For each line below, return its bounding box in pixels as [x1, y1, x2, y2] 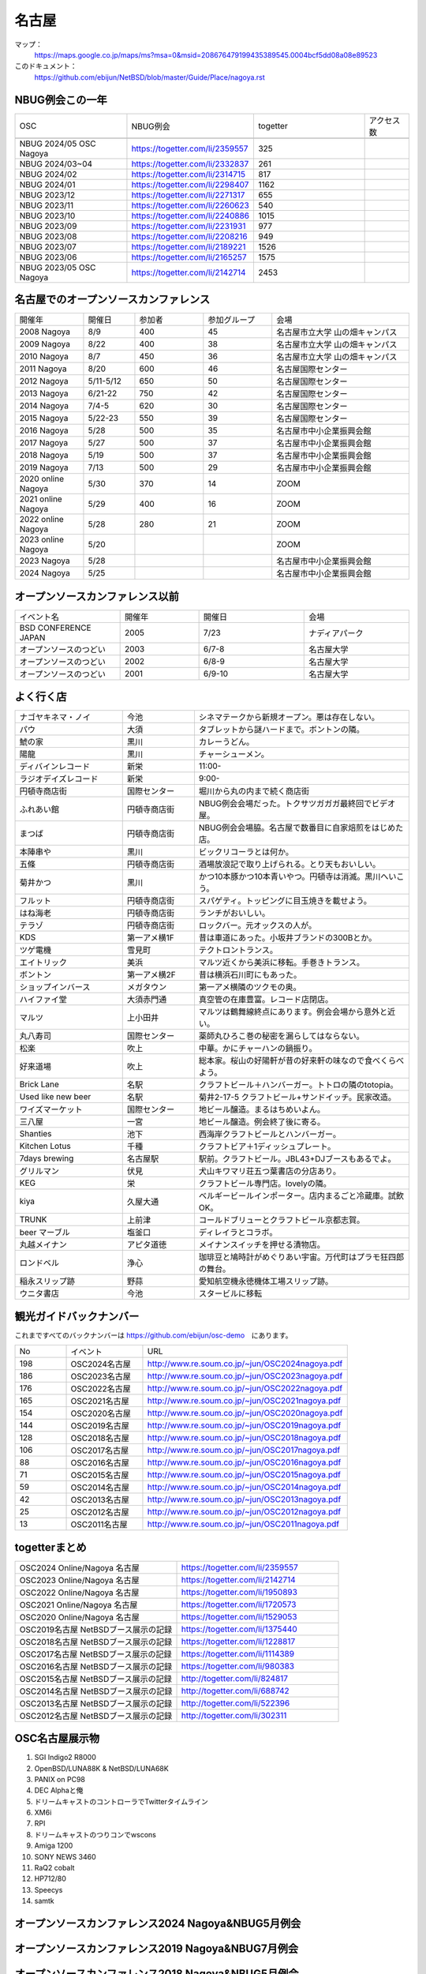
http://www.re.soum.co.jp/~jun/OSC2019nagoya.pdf [147, 1420, 342, 1431]
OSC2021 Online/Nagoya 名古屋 [19, 1599, 138, 1610]
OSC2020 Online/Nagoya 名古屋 [19, 1612, 140, 1623]
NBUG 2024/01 [19, 178, 76, 190]
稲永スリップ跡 [19, 1276, 75, 1287]
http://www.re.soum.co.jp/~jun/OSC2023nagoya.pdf [147, 1371, 343, 1382]
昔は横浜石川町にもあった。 [198, 970, 302, 981]
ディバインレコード [19, 761, 91, 772]
